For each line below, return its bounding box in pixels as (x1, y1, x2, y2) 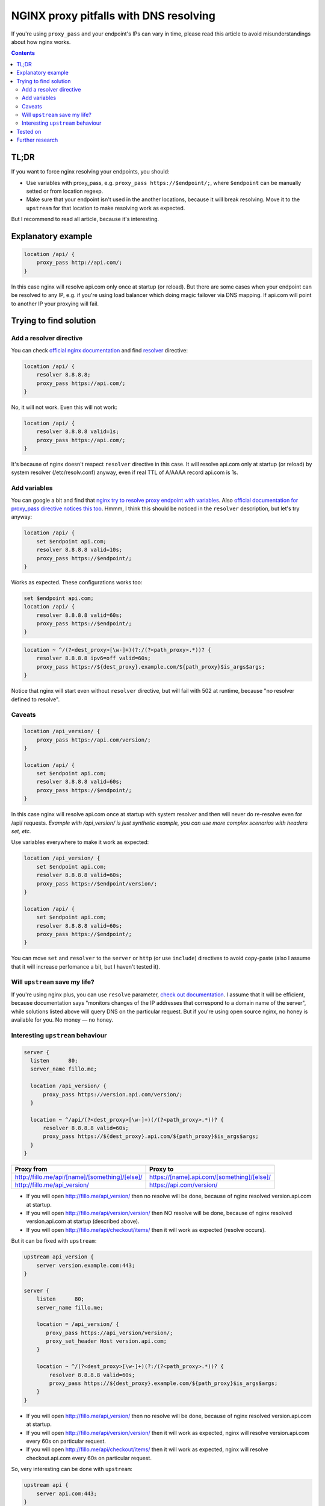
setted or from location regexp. (26, 187, 104, 195)
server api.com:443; (36, 1490, 97, 1497)
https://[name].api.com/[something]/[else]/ (149, 1173, 271, 1181)
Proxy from (14, 1165, 48, 1173)
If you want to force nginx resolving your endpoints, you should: (11, 168, 170, 175)
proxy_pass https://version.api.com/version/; (43, 1091, 183, 1098)
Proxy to (149, 1165, 174, 1173)
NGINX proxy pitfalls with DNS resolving (11, 9, 216, 22)
